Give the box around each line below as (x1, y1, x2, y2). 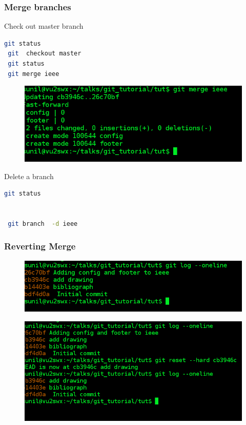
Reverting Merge (4, 240, 76, 253)
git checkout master (8, 50, 81, 57)
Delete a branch (4, 170, 54, 181)
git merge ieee (8, 70, 59, 78)
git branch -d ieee (8, 220, 78, 227)
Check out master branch (4, 21, 84, 31)
